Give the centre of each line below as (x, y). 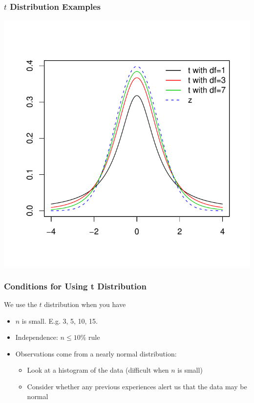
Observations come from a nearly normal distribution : (96, 353)
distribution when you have (85, 304)
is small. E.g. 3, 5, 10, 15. (60, 320)
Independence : (37, 337)
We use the (21, 304)
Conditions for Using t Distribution (75, 286)
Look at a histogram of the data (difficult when (98, 370)
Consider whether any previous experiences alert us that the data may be (137, 386)
